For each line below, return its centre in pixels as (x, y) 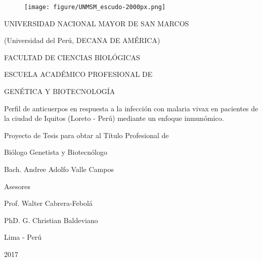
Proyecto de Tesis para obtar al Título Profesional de (86, 135)
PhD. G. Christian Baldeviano (51, 220)
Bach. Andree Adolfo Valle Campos (59, 169)
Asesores (17, 186)
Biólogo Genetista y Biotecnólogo (56, 152)
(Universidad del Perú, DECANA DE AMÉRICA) (82, 40)
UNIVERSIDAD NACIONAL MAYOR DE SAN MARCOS (97, 23)
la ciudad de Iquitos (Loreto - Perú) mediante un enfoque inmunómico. (114, 118)
